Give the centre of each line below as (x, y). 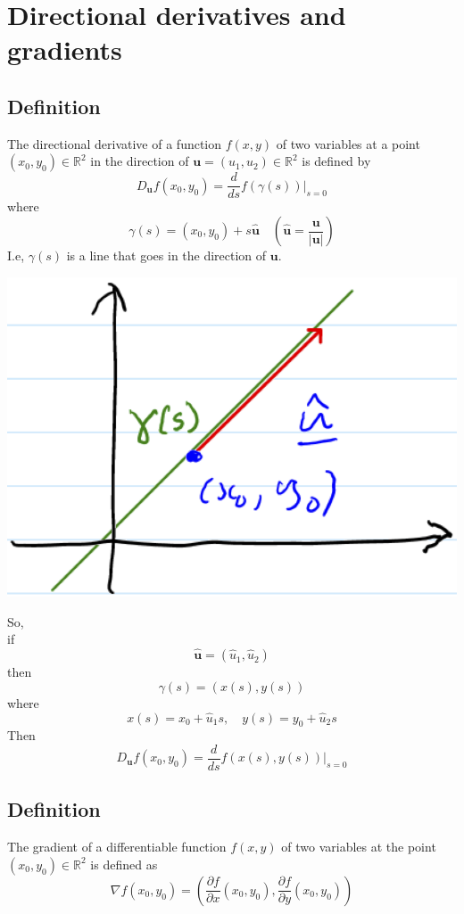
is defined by (336, 161)
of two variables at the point (359, 847)
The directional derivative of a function (115, 143)
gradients (65, 49)
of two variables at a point (348, 143)
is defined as (124, 864)
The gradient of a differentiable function (117, 847)
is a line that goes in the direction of (166, 255)
